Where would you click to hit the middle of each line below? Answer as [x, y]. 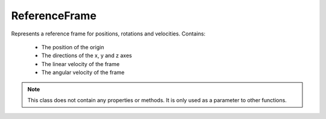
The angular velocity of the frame [83, 73]
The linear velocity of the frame [81, 64]
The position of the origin [73, 47]
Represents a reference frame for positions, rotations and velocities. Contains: [108, 34]
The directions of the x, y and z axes [87, 56]
